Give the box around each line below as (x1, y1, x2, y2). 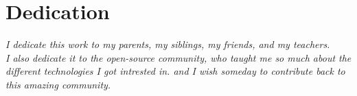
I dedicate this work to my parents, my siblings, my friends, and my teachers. (5, 37, 330, 51)
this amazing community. (5, 77, 111, 91)
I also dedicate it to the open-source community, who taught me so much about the (5, 50, 352, 64)
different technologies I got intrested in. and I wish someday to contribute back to (5, 64, 345, 78)
